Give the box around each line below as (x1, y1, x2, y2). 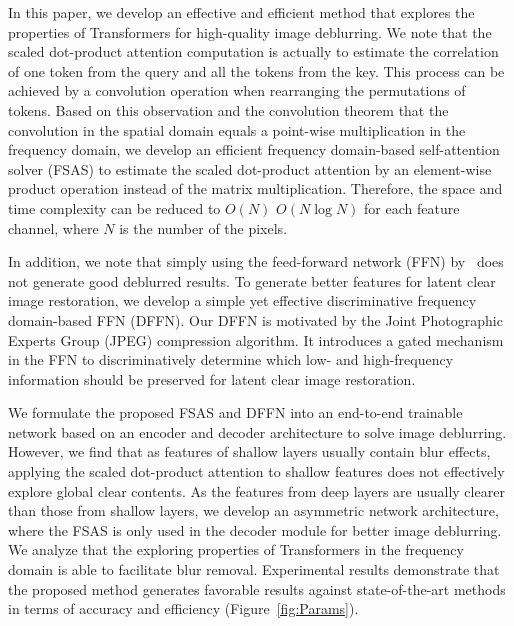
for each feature (364, 197, 460, 218)
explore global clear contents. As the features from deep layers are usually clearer (8, 480, 505, 501)
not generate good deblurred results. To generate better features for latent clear (8, 270, 496, 291)
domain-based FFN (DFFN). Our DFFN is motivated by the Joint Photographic (8, 309, 503, 330)
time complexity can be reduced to (8, 197, 221, 218)
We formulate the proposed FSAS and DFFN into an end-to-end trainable (8, 402, 463, 423)
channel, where (8, 217, 99, 238)
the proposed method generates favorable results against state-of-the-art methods (8, 578, 506, 599)
